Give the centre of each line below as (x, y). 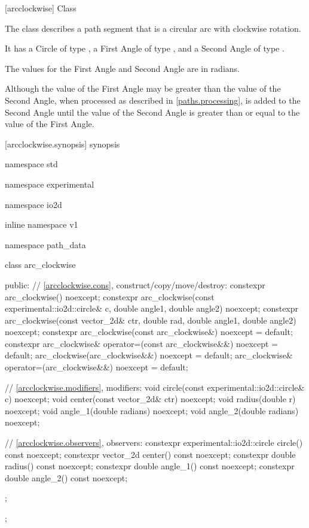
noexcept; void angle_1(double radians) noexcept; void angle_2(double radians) (152, 410)
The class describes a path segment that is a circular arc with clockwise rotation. (153, 28)
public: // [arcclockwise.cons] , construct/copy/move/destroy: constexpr (135, 284)
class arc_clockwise (40, 265)
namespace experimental (50, 184)
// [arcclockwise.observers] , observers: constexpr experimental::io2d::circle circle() (154, 443)
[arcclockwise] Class (41, 8)
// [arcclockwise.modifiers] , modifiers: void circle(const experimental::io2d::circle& (155, 387)
